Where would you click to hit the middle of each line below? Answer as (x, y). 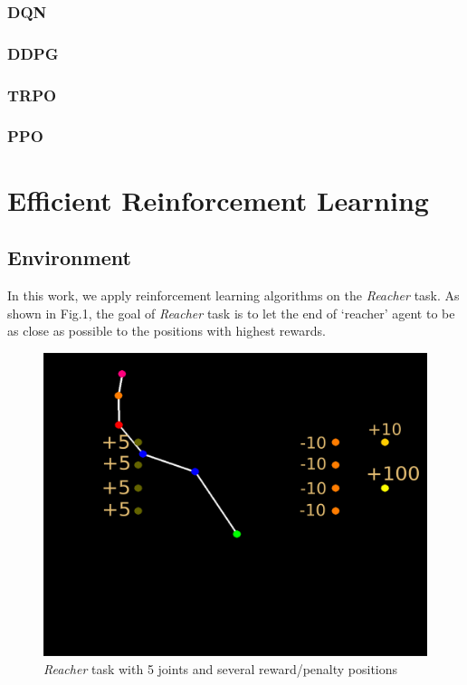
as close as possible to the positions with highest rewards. (167, 331)
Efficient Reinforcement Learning (218, 200)
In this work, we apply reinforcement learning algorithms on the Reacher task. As (233, 295)
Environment (69, 257)
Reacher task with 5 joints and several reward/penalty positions (221, 668)
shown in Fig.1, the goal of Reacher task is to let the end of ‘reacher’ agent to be (231, 313)
